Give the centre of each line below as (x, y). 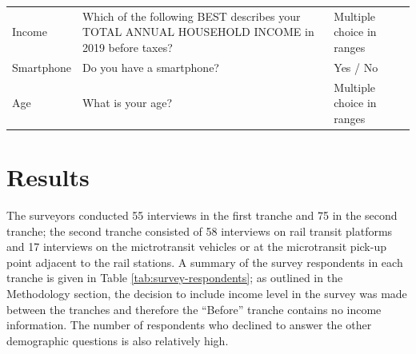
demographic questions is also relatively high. (118, 340)
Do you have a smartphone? (150, 67)
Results (48, 177)
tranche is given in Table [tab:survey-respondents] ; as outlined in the (175, 278)
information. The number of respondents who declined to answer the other (189, 325)
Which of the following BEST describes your (191, 16)
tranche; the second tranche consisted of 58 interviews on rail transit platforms (200, 231)
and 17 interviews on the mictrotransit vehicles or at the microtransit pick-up (196, 247)
